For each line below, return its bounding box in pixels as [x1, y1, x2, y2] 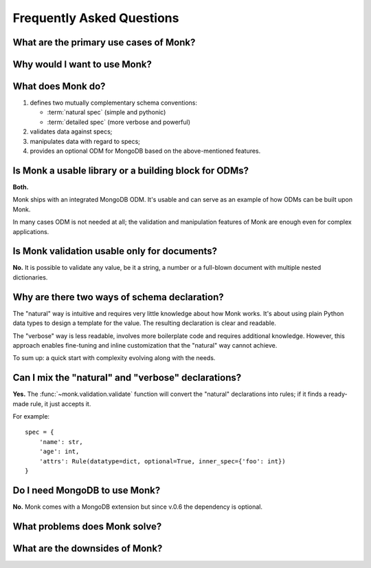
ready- [328, 390, 348, 399]
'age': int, [38, 448, 80, 456]
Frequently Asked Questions [12, 10, 179, 25]
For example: [12, 412, 50, 420]
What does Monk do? [12, 81, 106, 92]
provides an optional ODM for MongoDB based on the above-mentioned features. [30, 147, 261, 155]
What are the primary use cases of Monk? [12, 36, 196, 48]
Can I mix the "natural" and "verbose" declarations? [12, 372, 242, 383]
